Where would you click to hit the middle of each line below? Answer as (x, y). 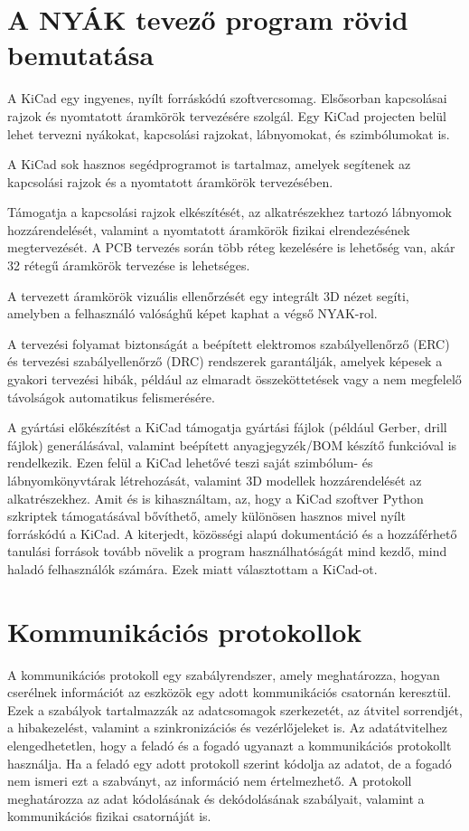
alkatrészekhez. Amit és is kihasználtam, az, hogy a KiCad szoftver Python (216, 498)
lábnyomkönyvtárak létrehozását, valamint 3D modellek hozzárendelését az (215, 480)
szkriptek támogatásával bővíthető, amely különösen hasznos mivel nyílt (207, 516)
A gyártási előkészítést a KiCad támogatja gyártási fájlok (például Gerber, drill (227, 427)
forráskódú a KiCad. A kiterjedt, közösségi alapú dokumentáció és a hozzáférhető (232, 533)
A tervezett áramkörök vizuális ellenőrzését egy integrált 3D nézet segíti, (208, 295)
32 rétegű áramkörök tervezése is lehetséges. (129, 265)
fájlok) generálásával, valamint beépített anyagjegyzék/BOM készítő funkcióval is (232, 444)
